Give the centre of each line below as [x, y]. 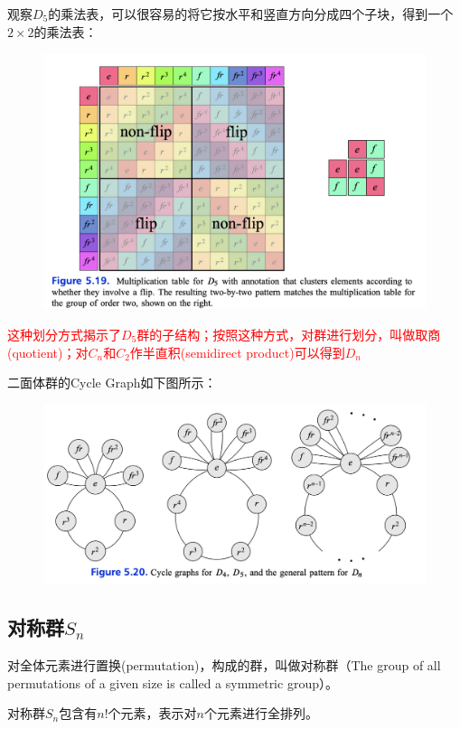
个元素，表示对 [152, 713]
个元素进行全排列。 [261, 713]
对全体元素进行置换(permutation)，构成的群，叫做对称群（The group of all [224, 664]
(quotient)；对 [48, 352]
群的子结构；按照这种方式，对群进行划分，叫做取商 [289, 334]
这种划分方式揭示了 [64, 334]
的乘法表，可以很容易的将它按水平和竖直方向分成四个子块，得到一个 [251, 14]
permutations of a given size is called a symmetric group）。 [173, 682]
